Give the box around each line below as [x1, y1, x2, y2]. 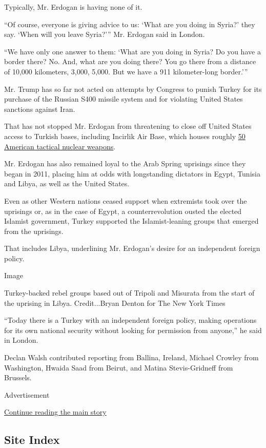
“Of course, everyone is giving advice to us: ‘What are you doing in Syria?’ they [4, 18, 255, 29]
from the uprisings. [4, 225, 64, 236]
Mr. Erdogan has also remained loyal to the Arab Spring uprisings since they [4, 158, 246, 169]
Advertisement [4, 389, 50, 400]
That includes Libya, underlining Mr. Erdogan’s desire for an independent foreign [4, 243, 260, 254]
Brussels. [4, 372, 32, 383]
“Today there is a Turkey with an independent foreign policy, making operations [4, 315, 257, 325]
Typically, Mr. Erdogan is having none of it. [4, 2, 142, 12]
